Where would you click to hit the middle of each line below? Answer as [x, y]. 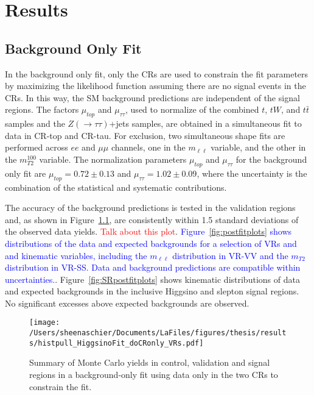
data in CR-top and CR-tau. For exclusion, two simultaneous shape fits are [145, 135]
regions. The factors [42, 109]
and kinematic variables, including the [76, 255]
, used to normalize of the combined [192, 109]
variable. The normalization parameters [113, 159]
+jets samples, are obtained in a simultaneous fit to [205, 123]
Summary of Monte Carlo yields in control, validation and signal [150, 362]
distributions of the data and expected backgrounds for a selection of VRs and [151, 243]
